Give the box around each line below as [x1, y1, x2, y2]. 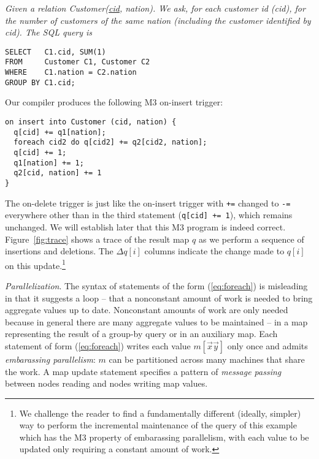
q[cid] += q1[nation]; [13, 127, 106, 137]
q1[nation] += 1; [13, 158, 84, 167]
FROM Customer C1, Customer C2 [5, 58, 150, 67]
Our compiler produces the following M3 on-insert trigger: [5, 96, 223, 108]
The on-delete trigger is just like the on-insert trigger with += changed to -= [5, 196, 291, 209]
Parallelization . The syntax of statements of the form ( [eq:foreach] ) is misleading [5, 279, 308, 292]
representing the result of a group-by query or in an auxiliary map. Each [5, 327, 278, 340]
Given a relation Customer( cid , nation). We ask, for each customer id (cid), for [5, 2, 306, 14]
